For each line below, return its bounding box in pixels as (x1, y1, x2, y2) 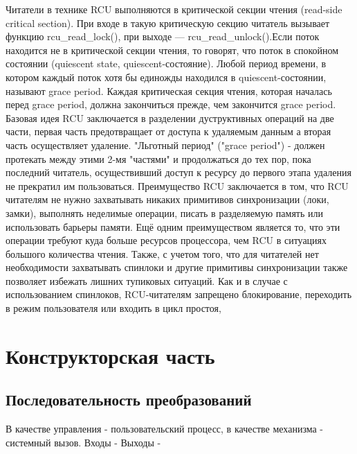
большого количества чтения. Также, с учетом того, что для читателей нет (6, 246, 319, 261)
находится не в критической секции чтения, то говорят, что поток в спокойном (6, 42, 339, 57)
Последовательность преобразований (6, 389, 252, 410)
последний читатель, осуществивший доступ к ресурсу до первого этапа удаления (6, 165, 351, 180)
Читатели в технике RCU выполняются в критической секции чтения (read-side (6, 2, 342, 16)
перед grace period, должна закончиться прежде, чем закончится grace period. (6, 97, 336, 112)
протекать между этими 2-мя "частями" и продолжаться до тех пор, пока (6, 151, 311, 166)
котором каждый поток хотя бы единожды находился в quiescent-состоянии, (6, 69, 327, 84)
